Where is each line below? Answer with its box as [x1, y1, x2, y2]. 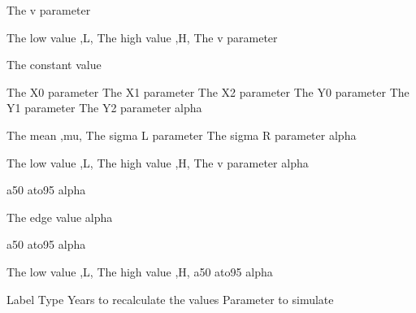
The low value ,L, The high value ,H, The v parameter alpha [6, 154, 309, 171]
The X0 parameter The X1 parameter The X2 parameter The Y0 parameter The [6, 83, 409, 100]
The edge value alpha [6, 208, 113, 225]
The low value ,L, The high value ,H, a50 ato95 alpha [6, 263, 273, 280]
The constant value [6, 56, 102, 73]
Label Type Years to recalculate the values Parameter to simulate [6, 290, 334, 307]
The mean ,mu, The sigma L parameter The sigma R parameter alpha [6, 126, 357, 143]
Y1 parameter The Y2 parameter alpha [6, 99, 202, 116]
